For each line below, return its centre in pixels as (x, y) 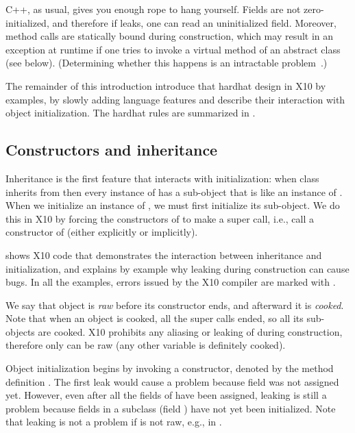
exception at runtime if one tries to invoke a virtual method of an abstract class (173, 49)
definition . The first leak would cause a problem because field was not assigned (172, 381)
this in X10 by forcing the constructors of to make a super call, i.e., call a (160, 218)
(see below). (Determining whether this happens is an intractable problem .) (167, 63)
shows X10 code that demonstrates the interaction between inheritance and (164, 255)
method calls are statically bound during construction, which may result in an (170, 36)
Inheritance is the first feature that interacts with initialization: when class (162, 178)
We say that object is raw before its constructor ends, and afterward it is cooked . (175, 305)
